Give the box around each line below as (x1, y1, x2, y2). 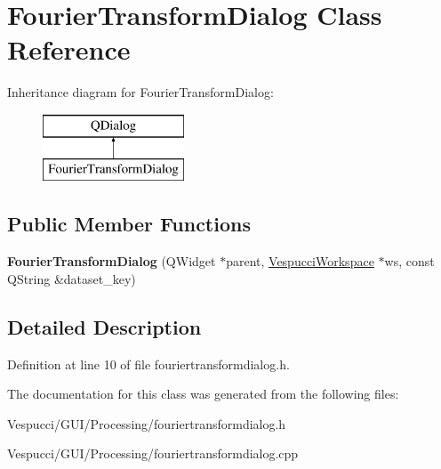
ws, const (384, 252, 435, 271)
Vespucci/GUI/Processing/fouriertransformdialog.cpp (7, 444, 299, 463)
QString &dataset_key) (7, 269, 136, 287)
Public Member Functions (7, 210, 251, 238)
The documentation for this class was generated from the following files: (7, 384, 399, 403)
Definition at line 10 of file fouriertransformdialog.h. (7, 354, 290, 373)
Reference (7, 31, 131, 68)
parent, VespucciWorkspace (226, 252, 374, 271)
